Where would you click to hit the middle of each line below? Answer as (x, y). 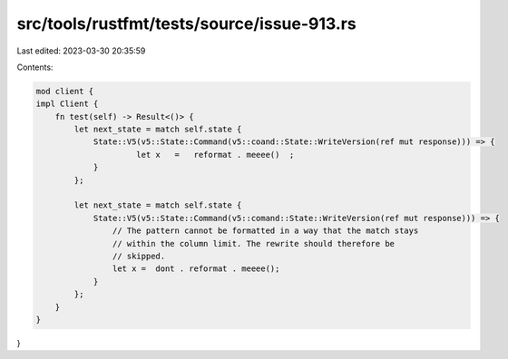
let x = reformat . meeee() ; (215, 155)
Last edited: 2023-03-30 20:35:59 (81, 51)
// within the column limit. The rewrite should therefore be (253, 243)
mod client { (65, 91)
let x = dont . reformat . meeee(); (196, 269)
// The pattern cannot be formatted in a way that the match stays (265, 231)
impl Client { (67, 104)
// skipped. (139, 256)
